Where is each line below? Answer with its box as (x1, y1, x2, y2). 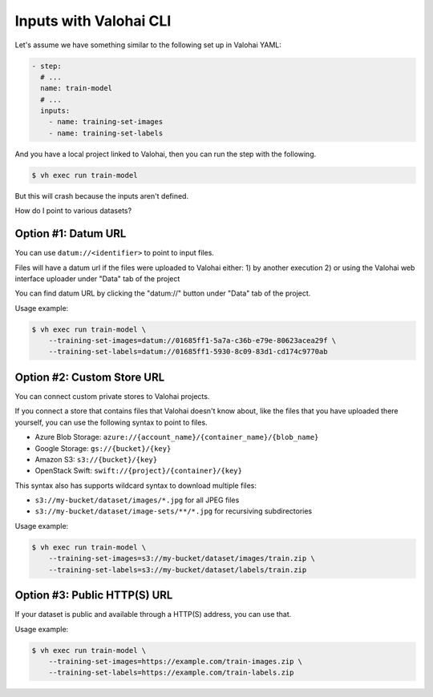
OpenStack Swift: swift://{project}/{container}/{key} (34, 465, 242, 476)
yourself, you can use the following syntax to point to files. (14, 417, 208, 427)
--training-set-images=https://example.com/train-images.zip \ (48, 657, 303, 666)
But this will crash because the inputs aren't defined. (14, 191, 188, 200)
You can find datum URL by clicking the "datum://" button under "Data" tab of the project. (14, 288, 311, 298)
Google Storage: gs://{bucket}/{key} (34, 443, 172, 453)
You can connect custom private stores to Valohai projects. (14, 391, 210, 401)
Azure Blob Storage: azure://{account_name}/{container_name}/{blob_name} (34, 433, 319, 442)
